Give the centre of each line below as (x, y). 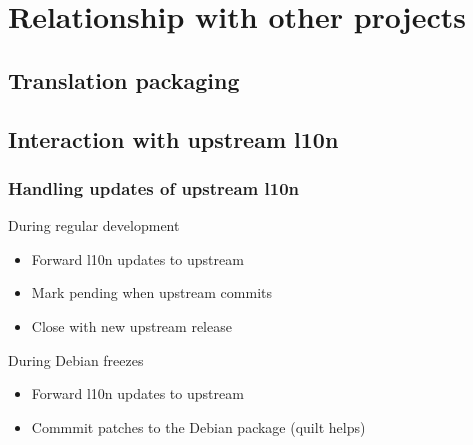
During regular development (94, 225)
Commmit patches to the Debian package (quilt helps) (198, 426)
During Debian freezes (76, 359)
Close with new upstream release (131, 325)
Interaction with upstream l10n (173, 138)
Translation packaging (124, 79)
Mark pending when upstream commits (151, 292)
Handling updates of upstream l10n (154, 187)
